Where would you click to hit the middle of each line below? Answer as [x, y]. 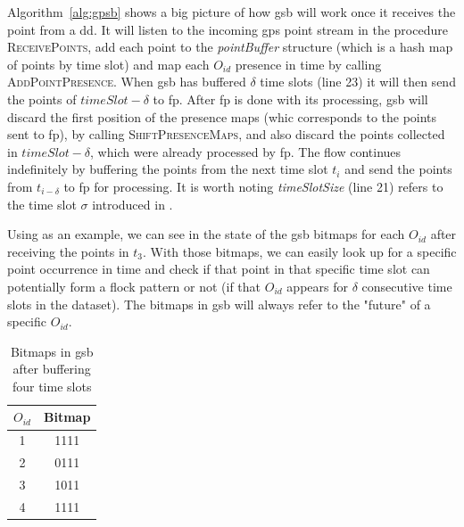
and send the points [398, 169]
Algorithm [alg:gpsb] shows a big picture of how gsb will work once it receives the [232, 12]
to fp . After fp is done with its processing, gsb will [290, 99]
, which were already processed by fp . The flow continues [246, 151]
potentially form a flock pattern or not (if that [134, 286]
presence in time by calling [308, 64]
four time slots [52, 386]
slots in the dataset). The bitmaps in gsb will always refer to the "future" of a [219, 304]
